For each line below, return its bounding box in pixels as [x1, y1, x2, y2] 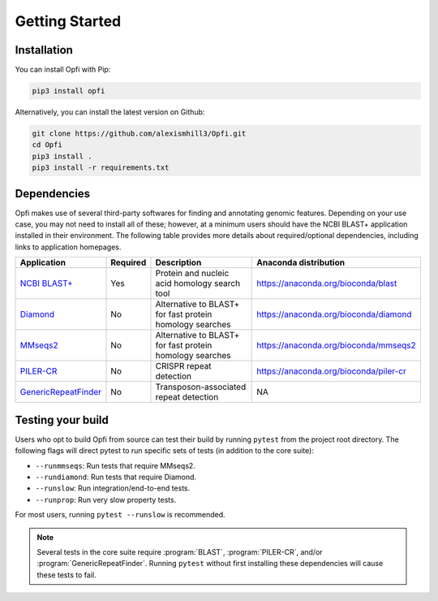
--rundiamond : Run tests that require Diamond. [35, 472, 197, 482]
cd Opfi [32, 141, 62, 149]
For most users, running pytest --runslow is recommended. [15, 510, 226, 520]
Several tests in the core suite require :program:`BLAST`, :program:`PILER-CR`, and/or [36, 547, 324, 556]
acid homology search [155, 278, 241, 289]
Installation [15, 43, 73, 57]
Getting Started [15, 12, 122, 30]
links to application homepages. [15, 242, 122, 252]
